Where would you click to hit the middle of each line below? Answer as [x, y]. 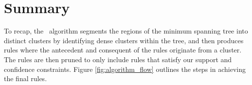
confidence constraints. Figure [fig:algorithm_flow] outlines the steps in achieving [125, 69]
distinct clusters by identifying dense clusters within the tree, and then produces [124, 40]
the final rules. [26, 78]
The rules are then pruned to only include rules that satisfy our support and [118, 59]
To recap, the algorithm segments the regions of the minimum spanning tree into [126, 31]
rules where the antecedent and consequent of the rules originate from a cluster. [123, 50]
